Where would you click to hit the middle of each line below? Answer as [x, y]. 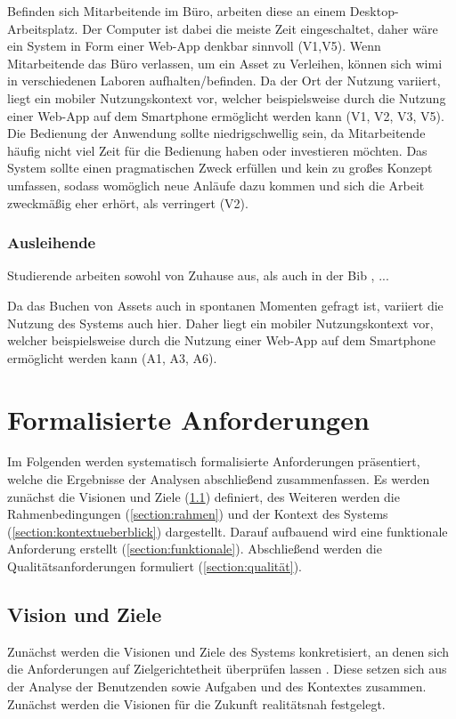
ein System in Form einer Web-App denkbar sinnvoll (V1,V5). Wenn [194, 46]
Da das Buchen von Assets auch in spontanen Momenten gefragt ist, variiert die [225, 305]
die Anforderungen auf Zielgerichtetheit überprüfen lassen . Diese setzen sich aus [227, 669]
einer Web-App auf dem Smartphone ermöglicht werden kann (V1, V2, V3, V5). [226, 115]
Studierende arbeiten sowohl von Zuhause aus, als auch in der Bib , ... [198, 275]
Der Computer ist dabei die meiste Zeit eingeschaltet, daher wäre [260, 28]
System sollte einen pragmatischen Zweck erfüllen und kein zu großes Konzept [220, 168]
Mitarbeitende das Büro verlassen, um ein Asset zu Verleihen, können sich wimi [225, 63]
